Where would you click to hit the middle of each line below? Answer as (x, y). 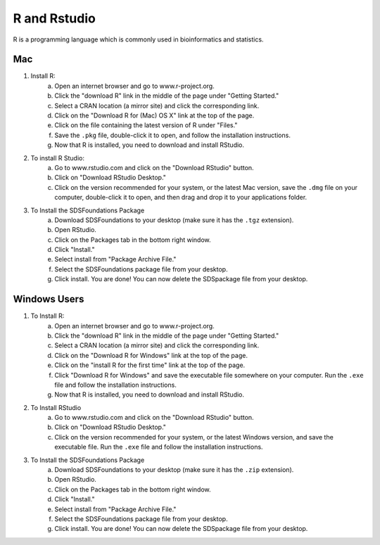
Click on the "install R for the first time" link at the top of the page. (150, 365)
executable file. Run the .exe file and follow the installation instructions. (159, 447)
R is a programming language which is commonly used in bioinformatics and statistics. (138, 39)
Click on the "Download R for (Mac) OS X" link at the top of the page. (154, 115)
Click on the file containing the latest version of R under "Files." (146, 125)
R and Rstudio (55, 18)
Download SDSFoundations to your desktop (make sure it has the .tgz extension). (174, 220)
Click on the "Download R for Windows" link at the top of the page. (151, 355)
